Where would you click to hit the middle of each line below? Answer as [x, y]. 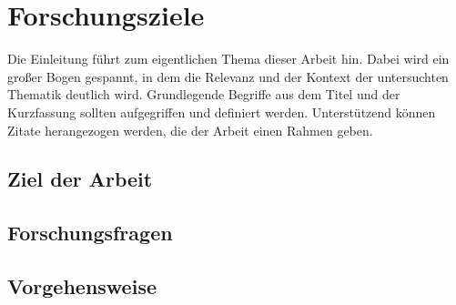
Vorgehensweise [82, 286]
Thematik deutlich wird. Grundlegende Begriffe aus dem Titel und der [204, 94]
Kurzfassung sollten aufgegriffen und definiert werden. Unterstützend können [222, 112]
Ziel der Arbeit [80, 179]
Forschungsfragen [90, 233]
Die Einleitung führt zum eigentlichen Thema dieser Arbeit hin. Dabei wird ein [228, 59]
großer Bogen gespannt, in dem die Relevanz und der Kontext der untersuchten [228, 76]
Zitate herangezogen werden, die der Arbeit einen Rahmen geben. [190, 130]
